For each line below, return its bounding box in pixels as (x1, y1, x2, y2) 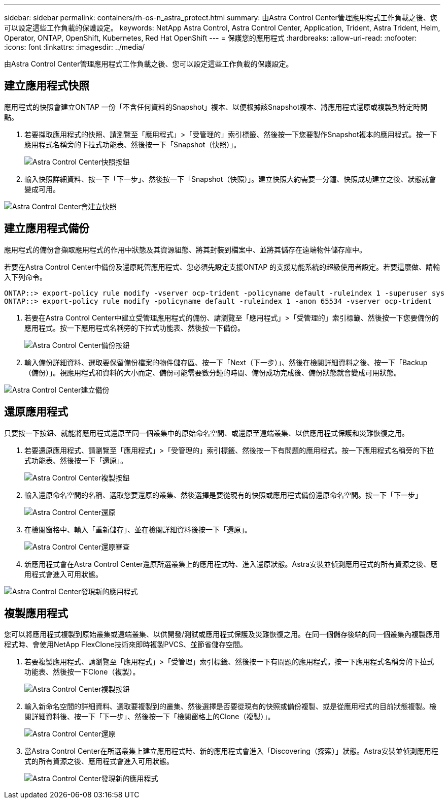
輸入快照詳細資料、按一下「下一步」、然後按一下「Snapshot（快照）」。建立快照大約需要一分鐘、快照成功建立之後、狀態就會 (24, 174, 436, 183)
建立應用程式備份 (4, 222, 89, 235)
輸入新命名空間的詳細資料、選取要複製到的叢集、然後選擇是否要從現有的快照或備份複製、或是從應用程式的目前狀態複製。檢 (24, 702, 436, 711)
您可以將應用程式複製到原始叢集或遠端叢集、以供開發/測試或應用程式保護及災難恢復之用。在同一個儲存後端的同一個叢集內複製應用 (4, 630, 440, 639)
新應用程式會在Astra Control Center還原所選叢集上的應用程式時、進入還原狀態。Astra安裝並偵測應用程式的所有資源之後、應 (24, 559, 438, 568)
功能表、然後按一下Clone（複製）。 (24, 667, 140, 677)
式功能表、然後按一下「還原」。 (24, 456, 127, 465)
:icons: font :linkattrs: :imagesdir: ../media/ (4, 43, 145, 51)
